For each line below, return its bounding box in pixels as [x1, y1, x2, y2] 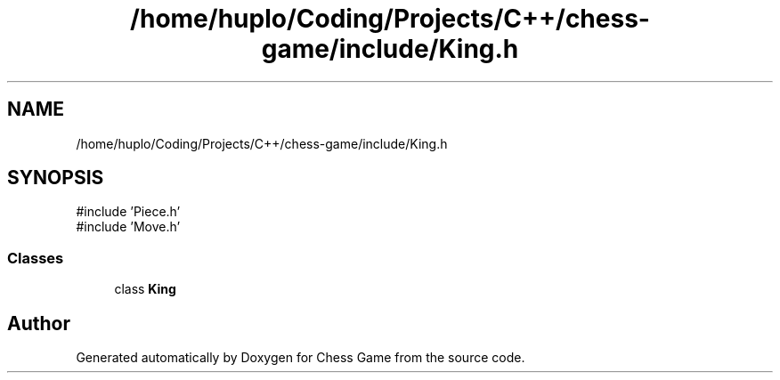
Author [7, 311, 70, 335]
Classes [7, 248, 64, 267]
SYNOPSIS [7, 166, 104, 190]
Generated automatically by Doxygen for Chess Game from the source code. [76, 350, 525, 366]
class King [114, 281, 176, 297]
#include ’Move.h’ [76, 219, 181, 235]
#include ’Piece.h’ [76, 204, 181, 220]
